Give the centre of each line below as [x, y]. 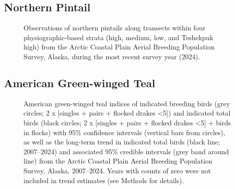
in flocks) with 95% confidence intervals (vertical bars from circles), [124, 132]
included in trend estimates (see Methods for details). [104, 180]
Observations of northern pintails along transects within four [115, 28]
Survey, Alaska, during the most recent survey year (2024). [112, 56]
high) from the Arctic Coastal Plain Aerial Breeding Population [119, 47]
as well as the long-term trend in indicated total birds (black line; [122, 142]
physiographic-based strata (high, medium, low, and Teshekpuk [118, 37]
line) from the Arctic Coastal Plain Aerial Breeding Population [118, 161]
